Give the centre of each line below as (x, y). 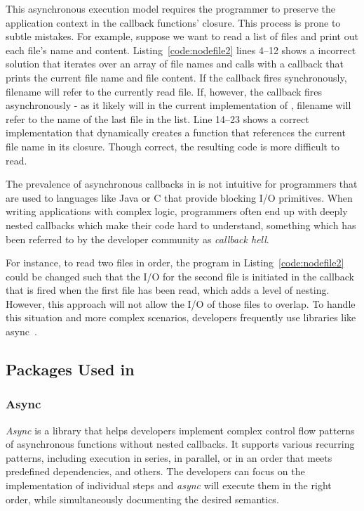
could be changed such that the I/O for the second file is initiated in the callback (180, 276)
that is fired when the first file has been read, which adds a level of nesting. (168, 290)
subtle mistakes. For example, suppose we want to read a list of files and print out (182, 36)
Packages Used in (70, 369)
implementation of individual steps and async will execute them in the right (169, 485)
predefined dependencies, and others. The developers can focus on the (155, 471)
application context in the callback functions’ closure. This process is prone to (173, 22)
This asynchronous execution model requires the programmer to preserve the (171, 8)
